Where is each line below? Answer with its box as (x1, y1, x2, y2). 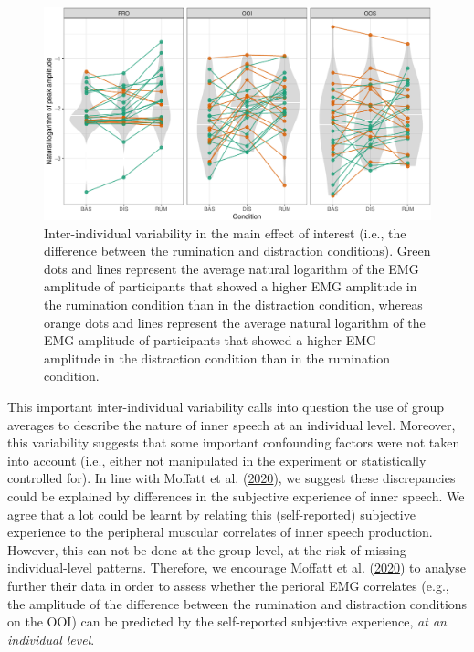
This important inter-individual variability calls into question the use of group (7, 397, 445, 416)
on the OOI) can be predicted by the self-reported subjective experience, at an (7, 612, 447, 631)
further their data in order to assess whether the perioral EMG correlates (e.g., (7, 575, 449, 594)
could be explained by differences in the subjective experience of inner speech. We (7, 487, 465, 506)
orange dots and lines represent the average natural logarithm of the (44, 312, 426, 331)
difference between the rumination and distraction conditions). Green (44, 241, 431, 260)
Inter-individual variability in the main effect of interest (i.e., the (44, 223, 406, 242)
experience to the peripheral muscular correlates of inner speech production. (7, 522, 433, 542)
